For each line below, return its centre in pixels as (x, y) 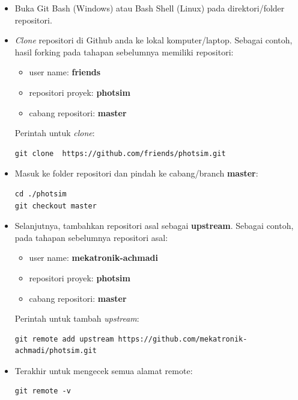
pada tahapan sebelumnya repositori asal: (91, 237)
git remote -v (43, 391)
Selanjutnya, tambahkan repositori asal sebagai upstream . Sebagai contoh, (154, 226)
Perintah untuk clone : (55, 133)
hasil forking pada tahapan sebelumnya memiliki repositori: (124, 52)
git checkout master (56, 206)
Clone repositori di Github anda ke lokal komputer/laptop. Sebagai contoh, (154, 40)
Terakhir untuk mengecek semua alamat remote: (104, 370)
